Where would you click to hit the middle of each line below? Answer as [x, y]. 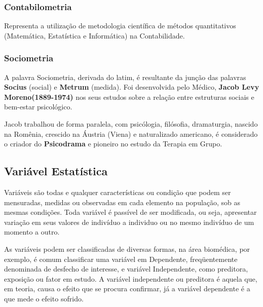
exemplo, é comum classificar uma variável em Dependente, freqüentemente [121, 259]
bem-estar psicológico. [38, 107]
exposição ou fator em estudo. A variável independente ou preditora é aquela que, [131, 278]
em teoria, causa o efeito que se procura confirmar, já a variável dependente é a [127, 289]
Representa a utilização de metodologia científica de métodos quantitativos [120, 26]
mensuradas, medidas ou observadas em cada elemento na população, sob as [122, 202]
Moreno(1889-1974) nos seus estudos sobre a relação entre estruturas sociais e [129, 97]
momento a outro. [32, 232]
